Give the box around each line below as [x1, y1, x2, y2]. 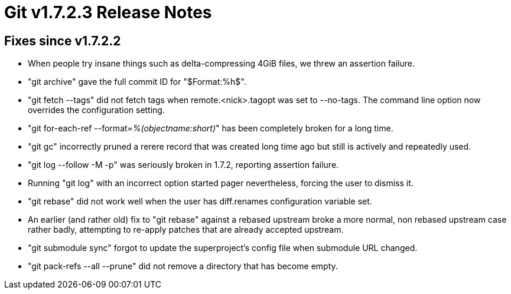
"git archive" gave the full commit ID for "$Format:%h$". [28, 77, 246, 87]
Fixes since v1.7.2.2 [4, 33, 121, 48]
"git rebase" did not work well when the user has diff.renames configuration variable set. [28, 196, 372, 207]
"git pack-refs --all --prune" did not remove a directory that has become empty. [28, 261, 338, 272]
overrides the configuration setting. [28, 105, 165, 115]
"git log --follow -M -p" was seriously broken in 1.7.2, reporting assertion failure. [28, 160, 339, 170]
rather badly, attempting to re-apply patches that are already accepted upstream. [28, 224, 344, 235]
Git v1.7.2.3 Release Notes [4, 2, 212, 22]
